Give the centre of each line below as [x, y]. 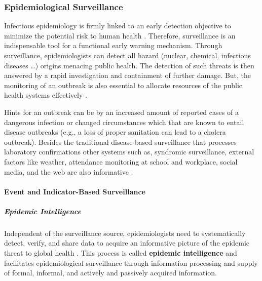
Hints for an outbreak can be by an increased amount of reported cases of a [121, 112]
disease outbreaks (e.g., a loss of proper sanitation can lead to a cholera [115, 132]
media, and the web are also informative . [69, 171]
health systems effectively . [46, 95]
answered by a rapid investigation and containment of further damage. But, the [128, 75]
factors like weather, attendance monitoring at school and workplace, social [121, 161]
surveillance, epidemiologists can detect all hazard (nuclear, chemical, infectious [127, 55]
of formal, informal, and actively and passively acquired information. [110, 273]
